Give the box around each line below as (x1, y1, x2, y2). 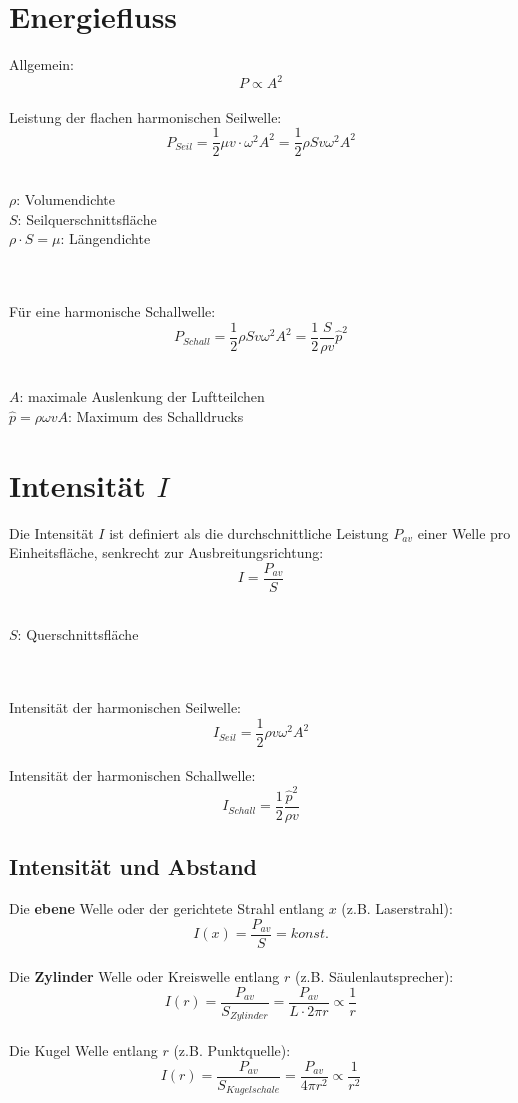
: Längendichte (60, 228, 151, 249)
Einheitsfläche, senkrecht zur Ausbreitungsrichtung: (9, 542, 324, 563)
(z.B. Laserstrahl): (341, 898, 453, 919)
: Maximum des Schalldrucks (67, 405, 244, 426)
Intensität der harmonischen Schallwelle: (9, 765, 256, 786)
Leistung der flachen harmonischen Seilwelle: (9, 106, 282, 127)
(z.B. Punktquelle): (173, 1040, 291, 1060)
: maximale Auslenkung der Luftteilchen (19, 386, 265, 407)
